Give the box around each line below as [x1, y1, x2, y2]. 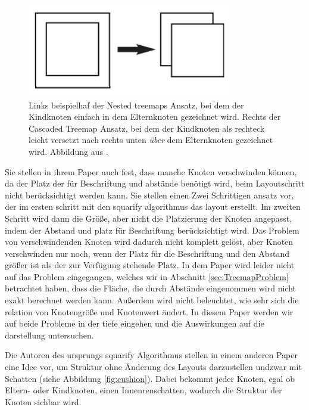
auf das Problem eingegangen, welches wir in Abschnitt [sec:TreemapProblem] [5, 270, 289, 282]
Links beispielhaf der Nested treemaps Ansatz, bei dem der [29, 98, 244, 111]
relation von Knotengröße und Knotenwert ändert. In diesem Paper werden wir [5, 305, 294, 318]
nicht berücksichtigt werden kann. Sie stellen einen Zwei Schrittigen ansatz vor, [5, 188, 294, 201]
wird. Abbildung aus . [29, 145, 108, 157]
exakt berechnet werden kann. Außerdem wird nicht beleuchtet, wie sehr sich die [5, 294, 299, 306]
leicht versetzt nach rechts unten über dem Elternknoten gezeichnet [29, 133, 273, 146]
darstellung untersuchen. [5, 328, 94, 341]
